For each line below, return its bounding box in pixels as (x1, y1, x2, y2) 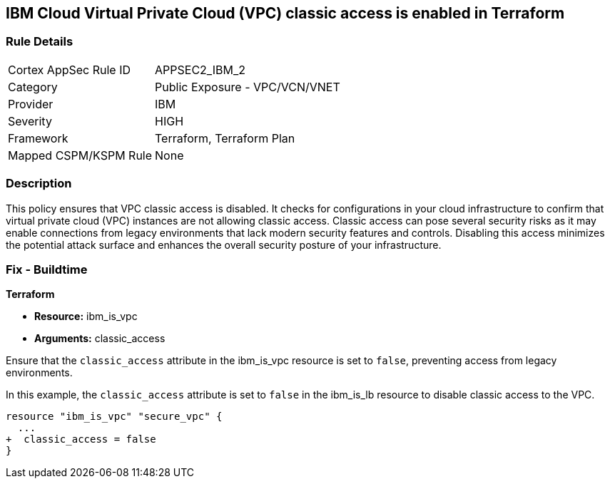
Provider (8, 96, 54, 111)
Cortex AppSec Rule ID (8, 62, 131, 77)
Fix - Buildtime (6, 262, 88, 277)
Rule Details (6, 34, 73, 49)
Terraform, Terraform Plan (155, 130, 295, 145)
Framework (8, 130, 68, 145)
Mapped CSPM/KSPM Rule (8, 148, 153, 163)
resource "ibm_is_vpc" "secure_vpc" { (6, 411, 223, 423)
